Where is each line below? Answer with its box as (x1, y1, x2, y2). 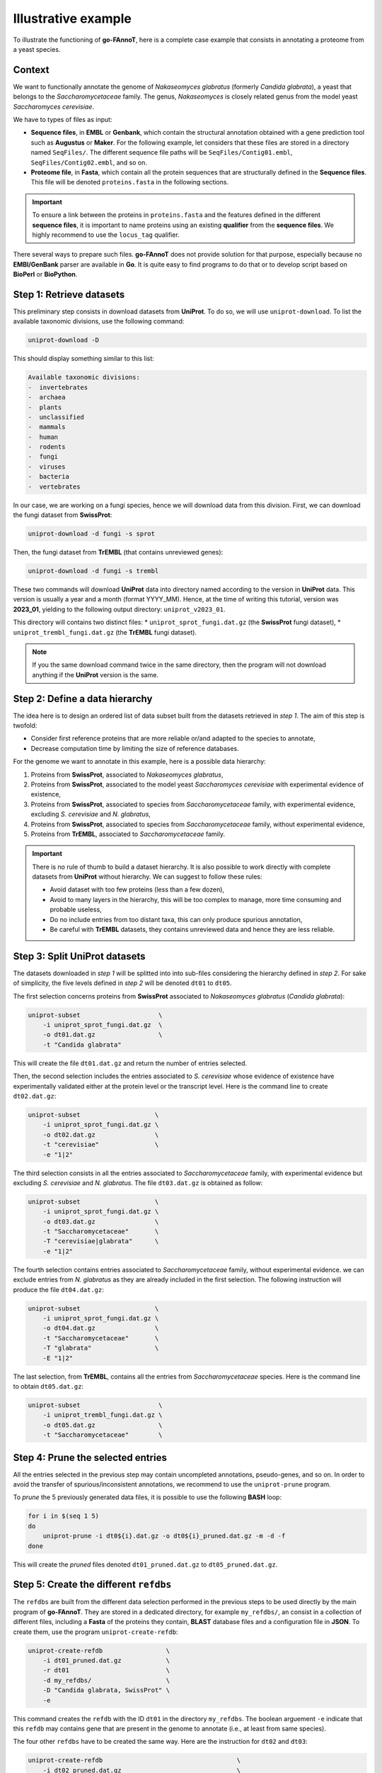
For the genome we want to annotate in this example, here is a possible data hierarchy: (13, 757, 267, 766)
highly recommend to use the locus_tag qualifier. (32, 230, 180, 239)
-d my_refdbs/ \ (42, 1676, 170, 1684)
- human (28, 433, 59, 441)
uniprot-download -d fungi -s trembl (28, 567, 159, 574)
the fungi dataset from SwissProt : (13, 511, 112, 519)
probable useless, (50, 905, 102, 914)
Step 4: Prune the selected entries (13, 1451, 168, 1464)
